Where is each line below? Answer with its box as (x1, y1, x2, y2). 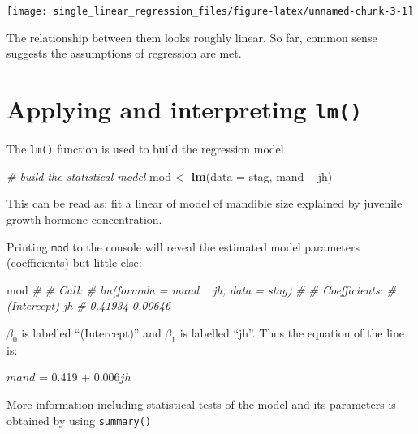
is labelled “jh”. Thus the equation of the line (179, 324, 404, 341)
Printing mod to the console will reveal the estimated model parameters (6, 238, 360, 255)
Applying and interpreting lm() (6, 92, 362, 126)
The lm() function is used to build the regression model (6, 140, 284, 157)
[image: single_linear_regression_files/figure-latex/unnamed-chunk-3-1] (6, 6, 414, 17)
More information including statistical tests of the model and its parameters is (6, 395, 396, 412)
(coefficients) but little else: (6, 254, 142, 271)
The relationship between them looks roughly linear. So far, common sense (6, 28, 377, 45)
